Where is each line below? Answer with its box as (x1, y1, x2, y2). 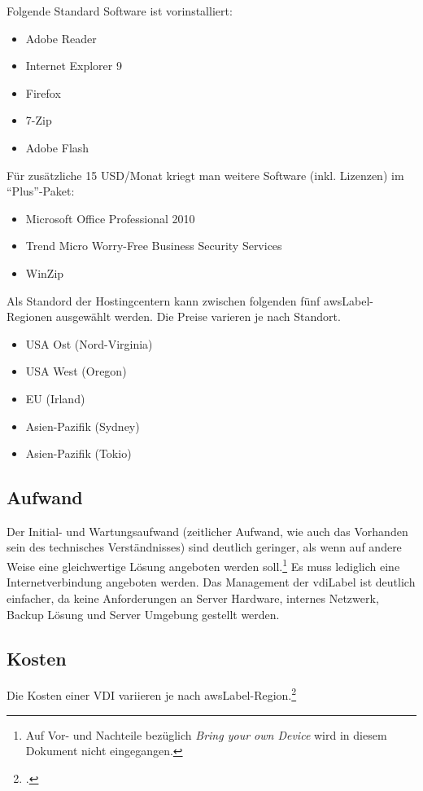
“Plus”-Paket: (7, 182, 75, 200)
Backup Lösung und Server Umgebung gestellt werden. (7, 605, 280, 622)
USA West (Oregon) (25, 363, 127, 380)
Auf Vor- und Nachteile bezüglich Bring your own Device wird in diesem (25, 726, 387, 743)
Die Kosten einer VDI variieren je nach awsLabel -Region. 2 (7, 684, 297, 703)
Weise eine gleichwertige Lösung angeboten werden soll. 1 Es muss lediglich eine (7, 556, 400, 574)
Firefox (25, 84, 61, 101)
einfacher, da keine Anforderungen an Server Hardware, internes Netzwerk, (7, 589, 379, 606)
